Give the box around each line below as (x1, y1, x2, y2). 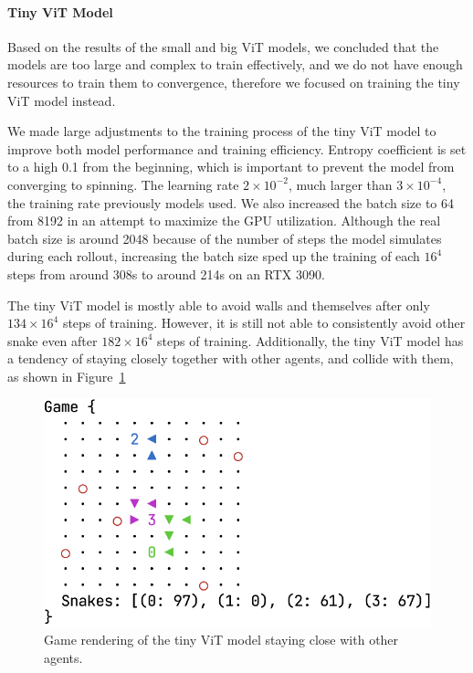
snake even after (7, 331, 98, 350)
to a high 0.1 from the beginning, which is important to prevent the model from (7, 157, 455, 176)
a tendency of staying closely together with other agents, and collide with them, (7, 349, 454, 368)
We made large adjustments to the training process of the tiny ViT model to (7, 121, 436, 141)
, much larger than (288, 174, 393, 194)
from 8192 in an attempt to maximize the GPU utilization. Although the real (7, 211, 441, 230)
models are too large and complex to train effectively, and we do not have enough (7, 55, 463, 74)
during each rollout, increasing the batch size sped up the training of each (7, 247, 420, 266)
